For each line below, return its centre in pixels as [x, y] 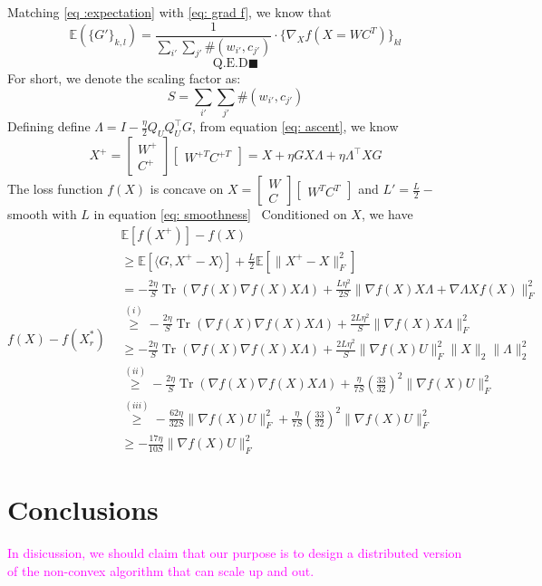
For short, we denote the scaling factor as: [124, 78]
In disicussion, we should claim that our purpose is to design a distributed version [235, 553]
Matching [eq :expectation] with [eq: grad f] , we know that [169, 12]
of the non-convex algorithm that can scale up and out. [161, 570]
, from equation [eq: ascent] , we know [295, 126]
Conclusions [83, 509]
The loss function [55, 189]
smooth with [42, 214]
